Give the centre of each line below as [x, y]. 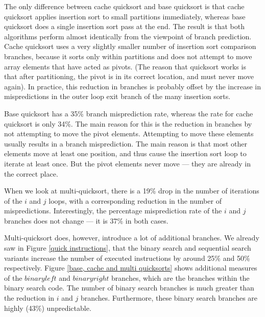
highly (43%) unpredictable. [48, 308]
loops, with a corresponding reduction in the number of [135, 200]
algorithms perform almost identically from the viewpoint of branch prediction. [128, 36]
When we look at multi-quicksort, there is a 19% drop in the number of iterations [132, 191]
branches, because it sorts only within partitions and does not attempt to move [128, 56]
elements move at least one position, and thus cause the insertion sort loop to [125, 153]
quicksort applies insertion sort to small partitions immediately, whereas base [125, 16]
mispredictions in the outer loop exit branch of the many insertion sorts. [117, 96]
